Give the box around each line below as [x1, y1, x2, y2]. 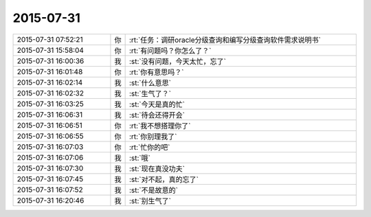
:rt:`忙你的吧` [128, 142, 171, 152]
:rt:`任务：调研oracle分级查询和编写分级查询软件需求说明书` [128, 35, 321, 45]
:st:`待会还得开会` [128, 110, 185, 119]
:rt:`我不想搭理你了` [128, 121, 192, 130]
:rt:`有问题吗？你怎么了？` [128, 45, 212, 55]
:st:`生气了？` [128, 89, 172, 98]
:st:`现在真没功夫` [128, 163, 185, 173]
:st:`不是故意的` [128, 185, 179, 195]
